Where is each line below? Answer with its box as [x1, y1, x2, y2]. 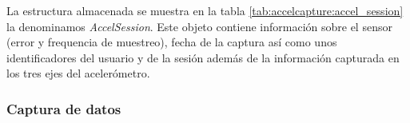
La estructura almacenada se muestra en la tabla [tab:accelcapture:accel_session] [6, 2, 404, 18]
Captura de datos [6, 98, 121, 118]
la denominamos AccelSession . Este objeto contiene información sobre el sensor [6, 18, 392, 34]
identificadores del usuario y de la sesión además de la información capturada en [6, 49, 400, 65]
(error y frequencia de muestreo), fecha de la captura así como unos [6, 34, 337, 50]
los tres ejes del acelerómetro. [6, 65, 150, 81]
